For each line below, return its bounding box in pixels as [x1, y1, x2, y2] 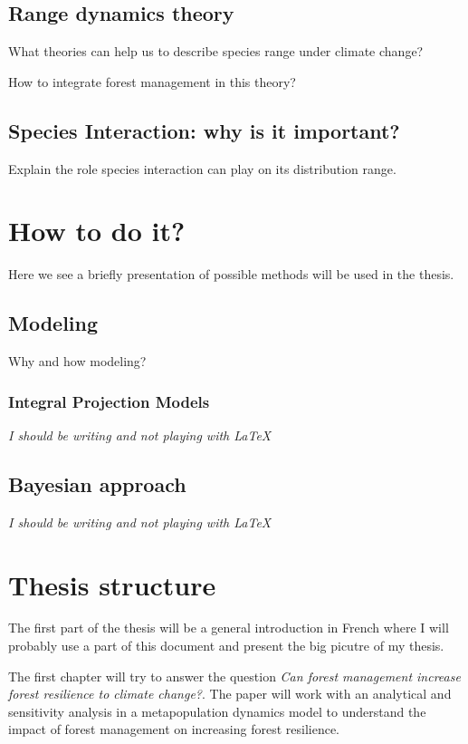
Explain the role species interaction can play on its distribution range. [8, 159, 396, 178]
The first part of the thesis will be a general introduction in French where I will [8, 618, 449, 637]
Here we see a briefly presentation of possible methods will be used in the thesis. [8, 265, 454, 284]
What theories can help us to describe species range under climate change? [8, 42, 424, 61]
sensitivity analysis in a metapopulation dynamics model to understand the [8, 701, 426, 720]
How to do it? [8, 212, 186, 249]
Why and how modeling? [8, 352, 147, 371]
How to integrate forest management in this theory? [8, 72, 296, 91]
